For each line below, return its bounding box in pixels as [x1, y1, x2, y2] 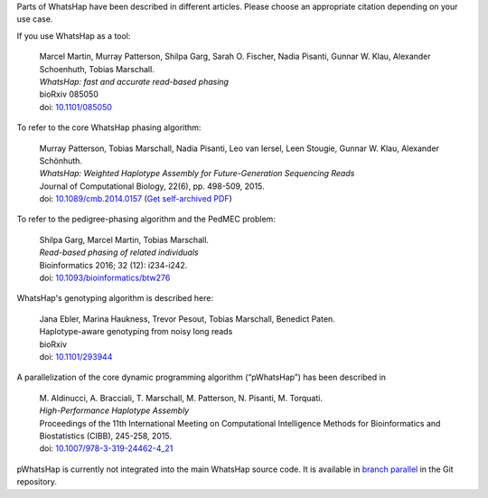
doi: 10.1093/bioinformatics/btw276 [39, 272, 171, 284]
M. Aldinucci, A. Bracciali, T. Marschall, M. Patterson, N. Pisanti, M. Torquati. [39, 392, 323, 403]
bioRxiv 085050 [39, 89, 99, 99]
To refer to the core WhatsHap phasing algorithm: [16, 122, 202, 133]
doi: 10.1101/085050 [39, 101, 113, 112]
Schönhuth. [39, 155, 83, 166]
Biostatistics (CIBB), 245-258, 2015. [39, 430, 172, 441]
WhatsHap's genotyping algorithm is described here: [16, 293, 214, 304]
